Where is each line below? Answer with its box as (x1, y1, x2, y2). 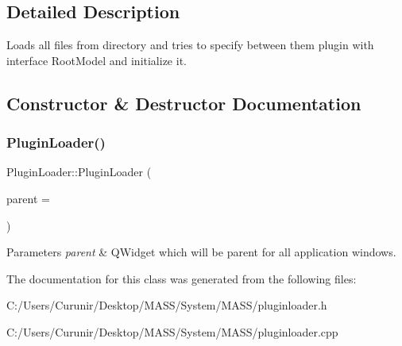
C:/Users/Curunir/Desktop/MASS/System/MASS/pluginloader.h (6, 297, 327, 313)
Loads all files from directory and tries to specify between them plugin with (6, 37, 374, 53)
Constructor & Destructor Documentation (6, 90, 361, 115)
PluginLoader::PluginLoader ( (6, 163, 152, 180)
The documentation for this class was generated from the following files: (6, 270, 357, 286)
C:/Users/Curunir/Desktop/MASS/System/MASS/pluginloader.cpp (6, 323, 338, 340)
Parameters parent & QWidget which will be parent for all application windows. (6, 244, 396, 260)
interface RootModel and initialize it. (6, 52, 187, 68)
